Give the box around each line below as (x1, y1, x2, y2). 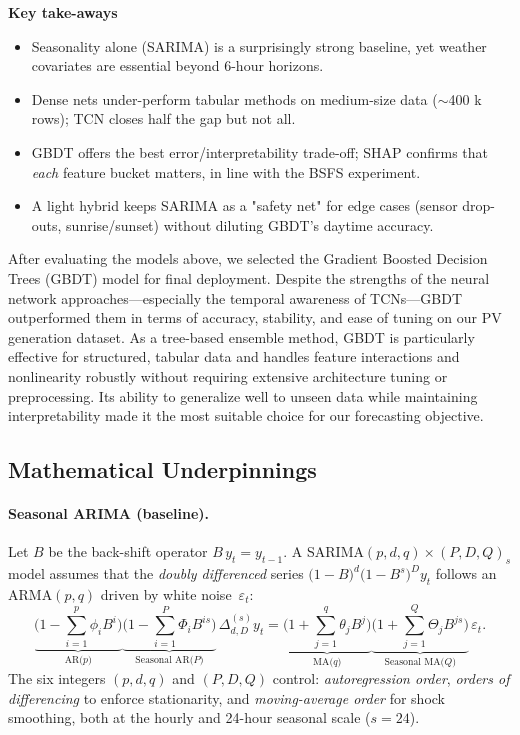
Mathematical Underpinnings (8, 454, 317, 485)
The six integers (8, 668, 106, 689)
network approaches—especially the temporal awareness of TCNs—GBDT (8, 287, 463, 308)
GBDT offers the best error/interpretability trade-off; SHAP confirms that (31, 141, 489, 162)
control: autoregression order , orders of (272, 668, 510, 689)
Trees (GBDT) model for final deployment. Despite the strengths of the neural (8, 267, 490, 288)
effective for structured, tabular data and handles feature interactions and (8, 346, 460, 367)
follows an (435, 563, 497, 584)
